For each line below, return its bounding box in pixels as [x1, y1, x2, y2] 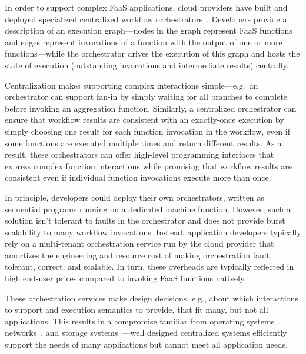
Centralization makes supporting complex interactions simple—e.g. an [5, 78, 258, 91]
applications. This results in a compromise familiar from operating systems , [5, 314, 281, 327]
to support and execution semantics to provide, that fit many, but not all [5, 303, 268, 316]
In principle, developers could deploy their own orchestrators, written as [5, 191, 264, 203]
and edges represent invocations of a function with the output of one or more [5, 35, 282, 48]
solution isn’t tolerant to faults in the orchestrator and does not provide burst [5, 214, 285, 227]
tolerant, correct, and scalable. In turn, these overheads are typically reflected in [5, 260, 294, 273]
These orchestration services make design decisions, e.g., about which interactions [5, 291, 298, 304]
